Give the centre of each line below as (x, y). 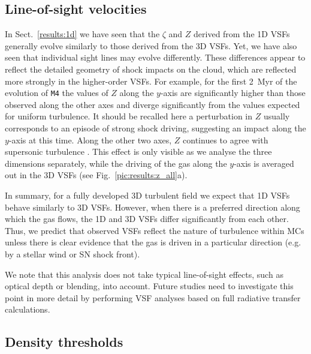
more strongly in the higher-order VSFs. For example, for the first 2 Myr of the (151, 81)
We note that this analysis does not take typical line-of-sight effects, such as (144, 274)
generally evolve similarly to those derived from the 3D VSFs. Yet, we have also (151, 45)
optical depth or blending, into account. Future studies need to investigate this (149, 286)
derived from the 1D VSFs (242, 34)
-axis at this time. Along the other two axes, (90, 139)
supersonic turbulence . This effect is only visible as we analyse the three (138, 151)
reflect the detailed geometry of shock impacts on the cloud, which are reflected (151, 69)
